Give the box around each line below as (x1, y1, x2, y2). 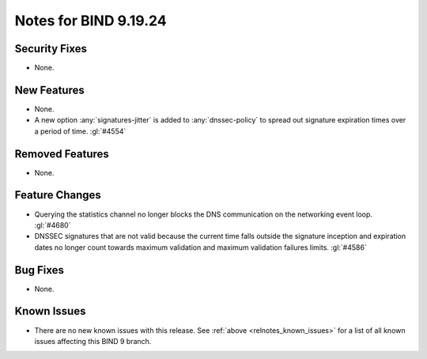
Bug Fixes (14, 263, 65, 277)
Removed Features (14, 147, 110, 161)
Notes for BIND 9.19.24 (14, 12, 167, 29)
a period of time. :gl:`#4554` (34, 127, 127, 136)
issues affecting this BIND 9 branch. (34, 336, 152, 346)
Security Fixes (14, 42, 87, 55)
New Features (14, 83, 85, 96)
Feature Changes (14, 188, 102, 202)
